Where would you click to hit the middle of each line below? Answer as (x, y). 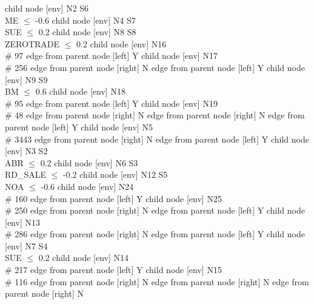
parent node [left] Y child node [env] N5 (79, 127)
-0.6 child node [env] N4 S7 (85, 20)
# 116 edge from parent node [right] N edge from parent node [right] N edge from (157, 281)
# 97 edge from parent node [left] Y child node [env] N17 (111, 56)
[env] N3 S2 (26, 151)
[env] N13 (22, 222)
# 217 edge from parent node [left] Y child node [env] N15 (113, 270)
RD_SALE (26, 174)
